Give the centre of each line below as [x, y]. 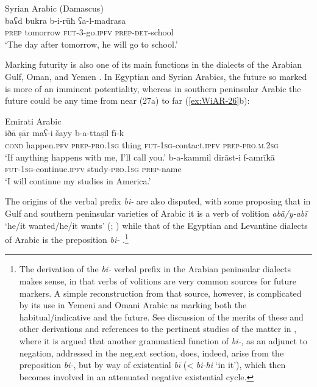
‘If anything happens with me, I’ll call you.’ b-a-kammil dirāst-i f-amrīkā [140, 157]
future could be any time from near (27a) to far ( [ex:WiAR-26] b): [127, 100]
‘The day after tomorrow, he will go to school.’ [91, 44]
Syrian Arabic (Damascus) [54, 8]
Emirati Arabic [33, 121]
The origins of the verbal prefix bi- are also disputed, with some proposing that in [158, 201]
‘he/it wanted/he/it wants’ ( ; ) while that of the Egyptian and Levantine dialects [156, 225]
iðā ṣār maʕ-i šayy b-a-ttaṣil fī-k [65, 133]
